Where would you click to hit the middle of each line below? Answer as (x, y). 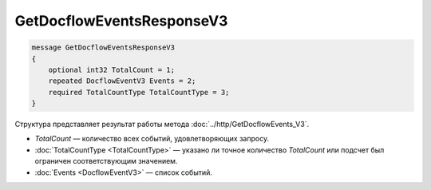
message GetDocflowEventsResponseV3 (103, 47)
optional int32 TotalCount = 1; (112, 69)
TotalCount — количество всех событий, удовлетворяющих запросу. (152, 139)
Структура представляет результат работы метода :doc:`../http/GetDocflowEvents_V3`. (162, 125)
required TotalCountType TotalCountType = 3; (139, 92)
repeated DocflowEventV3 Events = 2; (122, 81)
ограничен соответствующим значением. (106, 161)
